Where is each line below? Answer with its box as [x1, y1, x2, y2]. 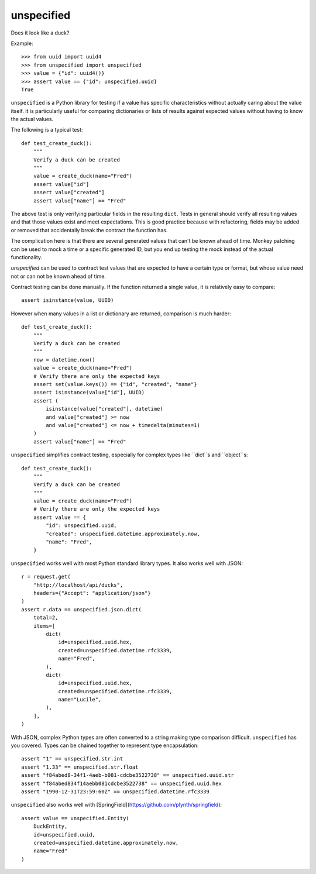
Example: [11, 40, 33, 47]
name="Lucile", [58, 696, 102, 703]
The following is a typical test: [11, 126, 83, 133]
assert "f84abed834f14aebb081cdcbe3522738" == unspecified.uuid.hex [21, 780, 222, 787]
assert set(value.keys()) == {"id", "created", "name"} [33, 381, 197, 387]
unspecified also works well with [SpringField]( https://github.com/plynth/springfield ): [11, 801, 222, 808]
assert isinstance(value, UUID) [21, 297, 114, 304]
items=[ [33, 622, 56, 629]
